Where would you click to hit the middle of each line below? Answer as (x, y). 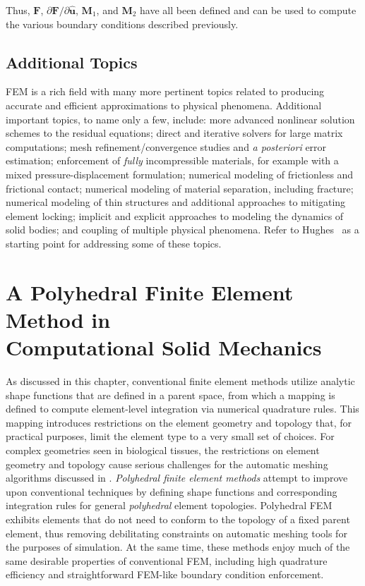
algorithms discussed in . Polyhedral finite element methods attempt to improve (177, 478)
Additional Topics (72, 62)
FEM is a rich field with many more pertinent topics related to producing (165, 91)
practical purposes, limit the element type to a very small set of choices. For (170, 436)
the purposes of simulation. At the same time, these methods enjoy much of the (178, 547)
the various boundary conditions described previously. (122, 24)
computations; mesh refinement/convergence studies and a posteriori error (166, 146)
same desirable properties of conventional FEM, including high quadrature (167, 560)
